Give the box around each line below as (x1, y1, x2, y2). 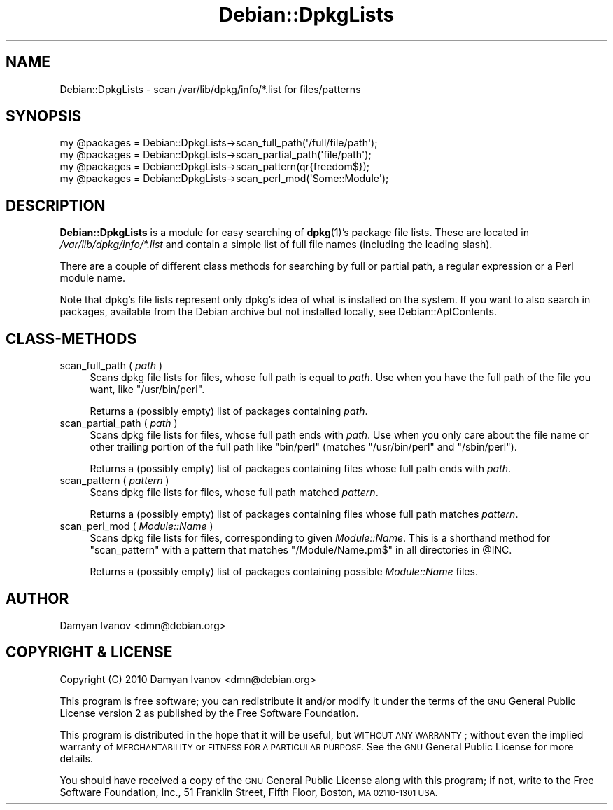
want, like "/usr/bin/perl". (90, 383, 205, 396)
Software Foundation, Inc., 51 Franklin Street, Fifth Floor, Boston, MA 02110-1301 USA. (59, 785, 438, 798)
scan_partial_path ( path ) (59, 417, 178, 430)
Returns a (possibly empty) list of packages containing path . (90, 405, 368, 418)
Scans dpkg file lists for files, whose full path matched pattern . (90, 486, 379, 499)
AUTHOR (6, 589, 69, 607)
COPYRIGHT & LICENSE (6, 643, 173, 661)
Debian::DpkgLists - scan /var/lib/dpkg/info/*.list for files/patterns (59, 83, 361, 95)
